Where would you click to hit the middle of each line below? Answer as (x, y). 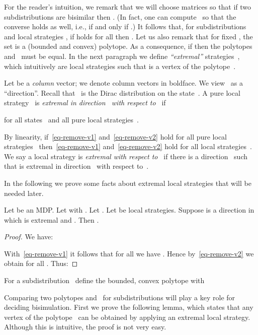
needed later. (24, 193)
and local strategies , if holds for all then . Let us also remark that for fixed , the (128, 36)
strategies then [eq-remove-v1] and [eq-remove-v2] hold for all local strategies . (128, 146)
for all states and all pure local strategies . (71, 119)
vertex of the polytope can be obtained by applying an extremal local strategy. (127, 317)
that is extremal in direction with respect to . (76, 166)
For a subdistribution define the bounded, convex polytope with (104, 280)
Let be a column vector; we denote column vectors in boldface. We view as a (123, 83)
